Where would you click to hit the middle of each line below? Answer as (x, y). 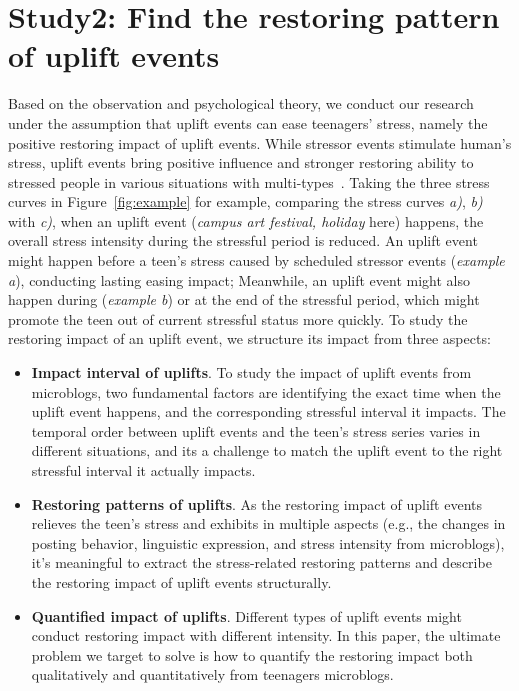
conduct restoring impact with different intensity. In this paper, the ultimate (266, 635)
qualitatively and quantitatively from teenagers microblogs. (212, 674)
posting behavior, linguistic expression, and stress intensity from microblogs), (268, 542)
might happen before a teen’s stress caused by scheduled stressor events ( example (256, 260)
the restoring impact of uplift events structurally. (181, 581)
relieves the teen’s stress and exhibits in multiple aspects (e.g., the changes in (268, 523)
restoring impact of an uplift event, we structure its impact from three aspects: (249, 338)
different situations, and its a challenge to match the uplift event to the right (267, 450)
